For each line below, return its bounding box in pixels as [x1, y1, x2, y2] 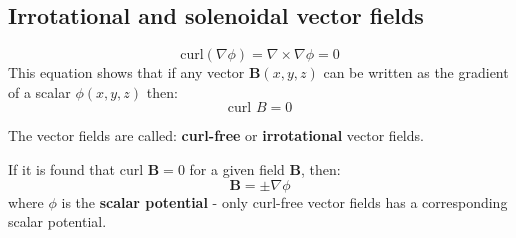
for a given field [189, 158, 285, 179]
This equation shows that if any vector [8, 62, 245, 83]
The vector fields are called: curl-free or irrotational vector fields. [8, 125, 424, 146]
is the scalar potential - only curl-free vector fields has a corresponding [61, 191, 508, 212]
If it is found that [8, 158, 116, 179]
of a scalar [8, 81, 71, 102]
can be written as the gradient [323, 62, 509, 83]
